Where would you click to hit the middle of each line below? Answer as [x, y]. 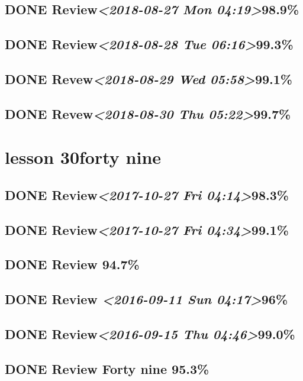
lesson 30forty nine [83, 157]
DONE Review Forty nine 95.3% [107, 368]
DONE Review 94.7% [72, 264]
